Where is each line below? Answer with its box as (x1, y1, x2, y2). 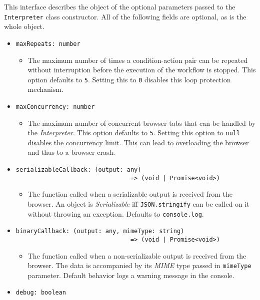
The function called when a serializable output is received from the (27, 189, 232, 199)
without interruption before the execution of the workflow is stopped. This (27, 64, 256, 75)
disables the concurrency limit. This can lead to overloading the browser (27, 137, 249, 147)
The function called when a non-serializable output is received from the (27, 250, 246, 261)
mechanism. (27, 84, 63, 94)
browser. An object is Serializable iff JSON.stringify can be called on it (27, 198, 249, 209)
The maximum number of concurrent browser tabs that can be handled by (27, 117, 256, 128)
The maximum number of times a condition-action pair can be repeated (27, 54, 248, 65)
